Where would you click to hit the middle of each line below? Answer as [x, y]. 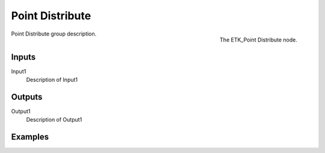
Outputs [27, 97]
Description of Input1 [52, 80]
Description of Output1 [54, 120]
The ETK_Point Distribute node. [258, 40]
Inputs [23, 57]
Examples [30, 137]
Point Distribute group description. [54, 34]
